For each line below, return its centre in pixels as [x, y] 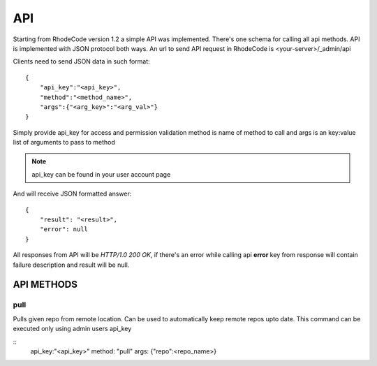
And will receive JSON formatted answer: [72, 194]
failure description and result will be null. [71, 265]
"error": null [64, 229]
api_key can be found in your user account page [101, 174]
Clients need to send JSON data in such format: [81, 61]
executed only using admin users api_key [72, 329]
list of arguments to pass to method [64, 142]
